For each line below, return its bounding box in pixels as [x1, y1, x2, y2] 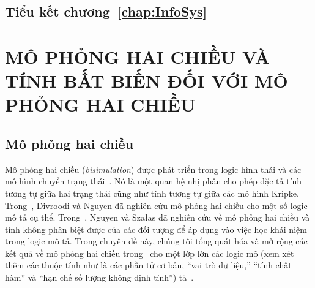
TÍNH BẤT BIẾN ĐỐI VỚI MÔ [5, 68, 288, 93]
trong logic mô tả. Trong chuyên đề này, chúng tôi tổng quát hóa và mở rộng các [5, 235, 308, 248]
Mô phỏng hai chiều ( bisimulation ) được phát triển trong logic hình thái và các [5, 162, 302, 175]
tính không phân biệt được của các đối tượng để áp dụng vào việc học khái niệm [5, 222, 307, 235]
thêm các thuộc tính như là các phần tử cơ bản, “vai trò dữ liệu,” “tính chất [5, 259, 292, 271]
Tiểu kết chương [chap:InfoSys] [5, 2, 207, 21]
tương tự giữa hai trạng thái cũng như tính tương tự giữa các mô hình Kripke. [5, 186, 299, 199]
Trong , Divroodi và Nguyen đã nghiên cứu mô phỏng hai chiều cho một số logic [5, 199, 308, 211]
